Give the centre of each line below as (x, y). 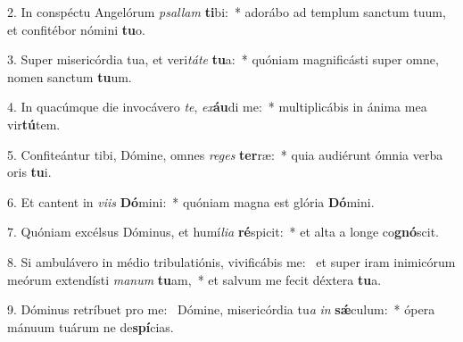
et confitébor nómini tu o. (76, 29)
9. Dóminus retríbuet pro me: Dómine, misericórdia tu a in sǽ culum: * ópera (221, 309)
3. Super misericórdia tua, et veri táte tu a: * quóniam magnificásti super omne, (223, 59)
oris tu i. (29, 172)
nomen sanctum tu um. (70, 76)
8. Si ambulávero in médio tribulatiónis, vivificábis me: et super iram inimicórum (231, 261)
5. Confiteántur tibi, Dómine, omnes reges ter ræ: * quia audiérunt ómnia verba (225, 154)
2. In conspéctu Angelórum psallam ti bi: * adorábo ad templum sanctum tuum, (227, 12)
